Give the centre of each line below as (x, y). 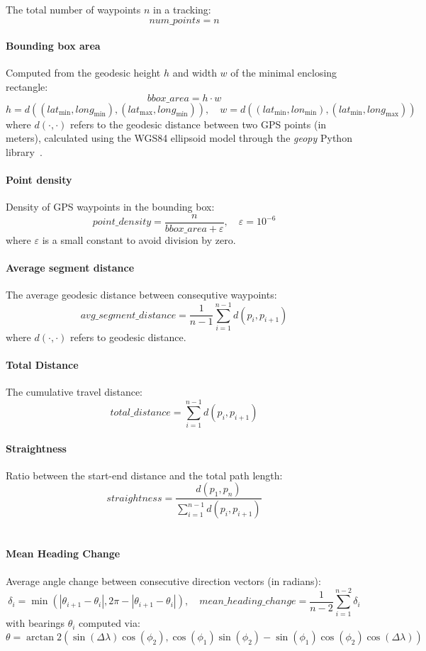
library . (24, 151)
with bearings (35, 623)
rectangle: (27, 86)
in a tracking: (182, 9)
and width (195, 73)
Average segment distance (70, 267)
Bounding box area (53, 46)
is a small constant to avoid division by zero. (139, 239)
